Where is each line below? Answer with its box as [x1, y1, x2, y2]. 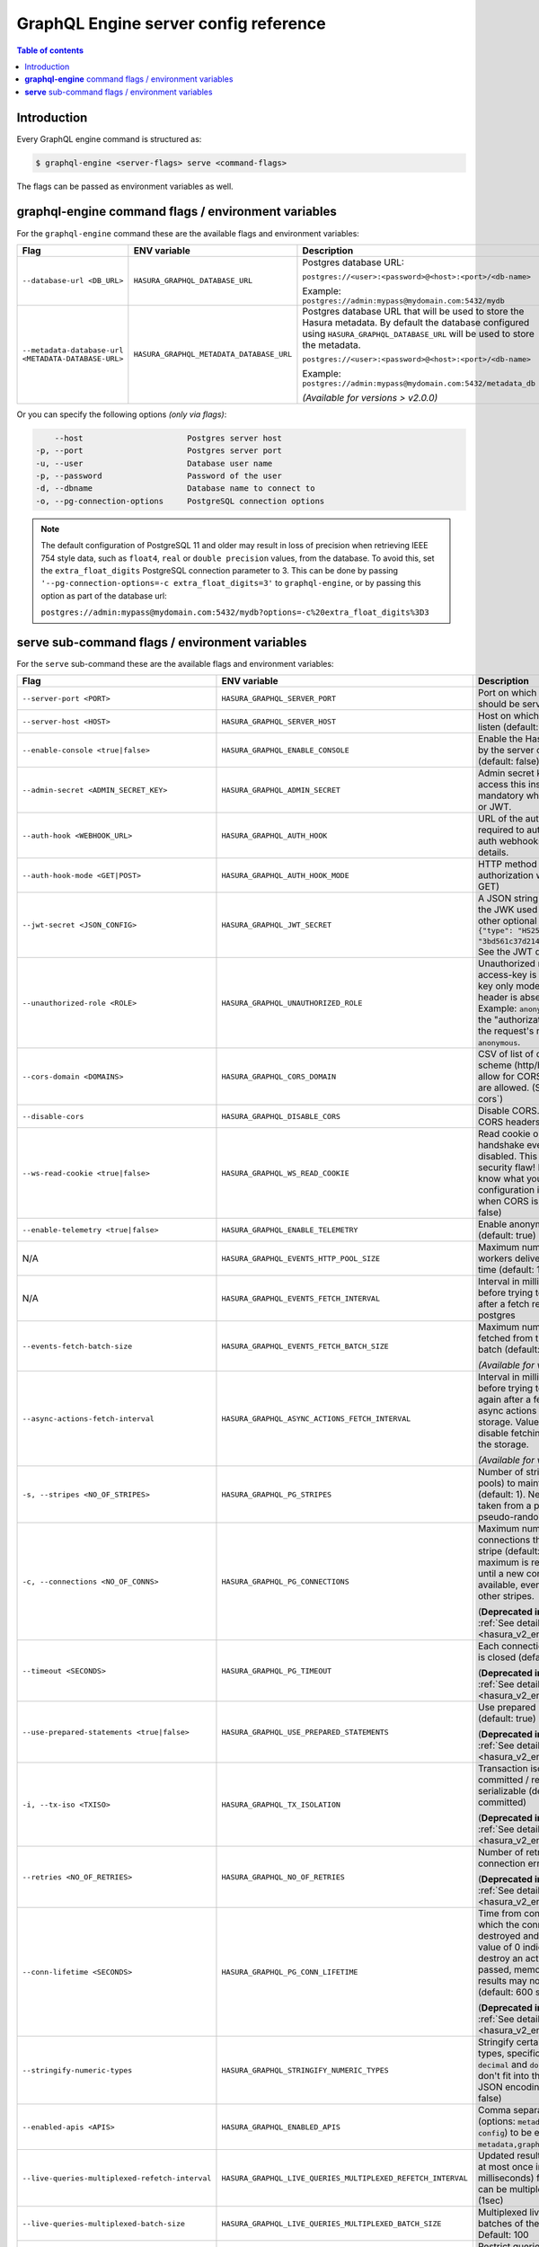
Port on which [477, 687, 537, 699]
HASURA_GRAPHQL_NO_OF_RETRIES [221, 1872, 345, 1882]
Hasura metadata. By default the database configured [302, 315, 530, 328]
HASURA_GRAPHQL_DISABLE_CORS [221, 1111, 341, 1121]
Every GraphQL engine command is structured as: [16, 133, 202, 144]
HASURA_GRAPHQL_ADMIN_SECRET [221, 785, 341, 795]
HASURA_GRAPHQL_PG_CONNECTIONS [221, 1576, 349, 1586]
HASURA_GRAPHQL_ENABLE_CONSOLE [221, 745, 349, 755]
